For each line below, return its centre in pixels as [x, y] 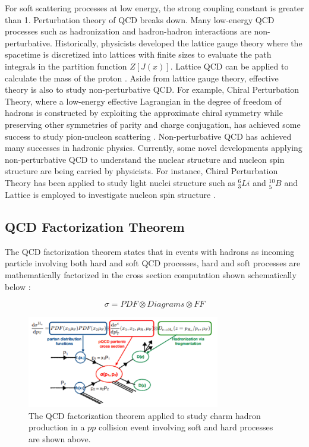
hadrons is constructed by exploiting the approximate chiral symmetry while [144, 113]
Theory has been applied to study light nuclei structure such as [120, 182]
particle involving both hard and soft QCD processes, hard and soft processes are [153, 263]
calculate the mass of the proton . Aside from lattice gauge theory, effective [142, 78]
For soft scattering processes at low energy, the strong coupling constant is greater [154, 8]
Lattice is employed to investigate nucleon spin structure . [110, 195]
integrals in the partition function [66, 66]
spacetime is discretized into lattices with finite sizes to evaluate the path [138, 54]
